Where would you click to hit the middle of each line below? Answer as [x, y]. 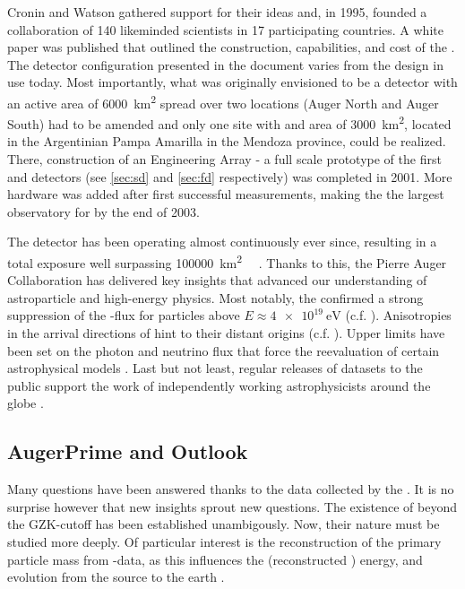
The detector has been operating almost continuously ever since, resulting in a [222, 242]
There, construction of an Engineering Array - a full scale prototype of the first [224, 159]
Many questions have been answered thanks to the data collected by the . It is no [231, 489]
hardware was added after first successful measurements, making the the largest [226, 194]
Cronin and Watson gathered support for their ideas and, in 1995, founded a [217, 12]
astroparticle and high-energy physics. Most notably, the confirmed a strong [215, 297]
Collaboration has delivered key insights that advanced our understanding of [217, 280]
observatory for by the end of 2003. [103, 211]
